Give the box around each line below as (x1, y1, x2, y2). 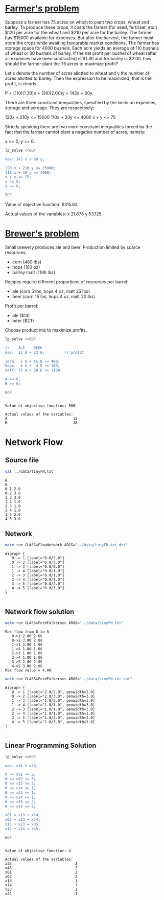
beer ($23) (12, 318, 34, 323)
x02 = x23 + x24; (5, 817, 41, 822)
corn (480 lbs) (12, 259, 42, 265)
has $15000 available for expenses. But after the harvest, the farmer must (5, 35, 154, 41)
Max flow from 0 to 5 (5, 629, 49, 634)
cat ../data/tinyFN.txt (5, 469, 54, 474)
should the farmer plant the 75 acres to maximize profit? (5, 61, 118, 67)
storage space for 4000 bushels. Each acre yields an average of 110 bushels (5, 45, 159, 51)
